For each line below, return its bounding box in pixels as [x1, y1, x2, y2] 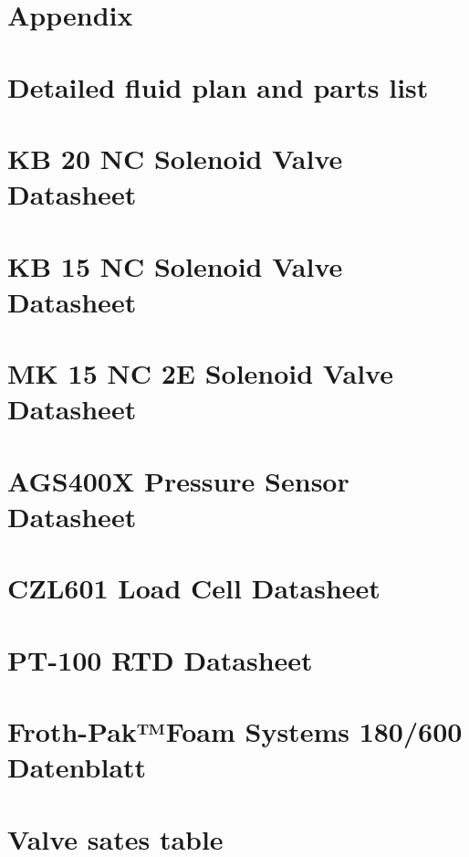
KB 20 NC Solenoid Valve [7, 139, 343, 176]
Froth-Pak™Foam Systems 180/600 [7, 712, 463, 749]
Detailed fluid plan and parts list [7, 68, 429, 105]
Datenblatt [7, 748, 147, 786]
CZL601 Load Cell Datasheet [7, 569, 380, 607]
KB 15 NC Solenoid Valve [7, 247, 343, 284]
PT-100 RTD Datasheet [7, 640, 313, 678]
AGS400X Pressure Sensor [7, 461, 349, 499]
